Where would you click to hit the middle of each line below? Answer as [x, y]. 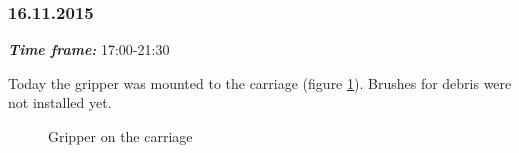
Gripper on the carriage [120, 136]
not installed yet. [60, 102]
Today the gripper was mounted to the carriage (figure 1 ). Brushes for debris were [260, 82]
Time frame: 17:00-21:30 [89, 49]
